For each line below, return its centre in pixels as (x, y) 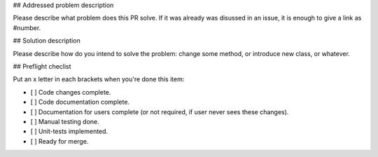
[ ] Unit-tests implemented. (69, 131)
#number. (27, 27)
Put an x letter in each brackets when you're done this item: (99, 79)
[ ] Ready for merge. (59, 141)
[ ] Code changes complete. (71, 92)
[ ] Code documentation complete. (80, 102)
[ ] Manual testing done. (65, 121)
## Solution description (47, 41)
